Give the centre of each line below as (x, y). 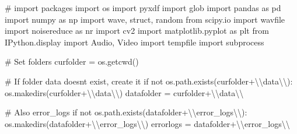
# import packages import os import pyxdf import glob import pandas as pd (143, 8)
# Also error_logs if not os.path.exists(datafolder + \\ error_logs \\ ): (126, 112)
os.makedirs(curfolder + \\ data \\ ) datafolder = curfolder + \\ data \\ (124, 92)
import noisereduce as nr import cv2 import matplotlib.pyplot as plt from (137, 31)
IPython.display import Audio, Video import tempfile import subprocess (134, 42)
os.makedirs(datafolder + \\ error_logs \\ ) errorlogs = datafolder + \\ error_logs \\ (147, 123)
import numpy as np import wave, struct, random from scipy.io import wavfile (145, 19)
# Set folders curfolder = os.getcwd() (72, 61)
